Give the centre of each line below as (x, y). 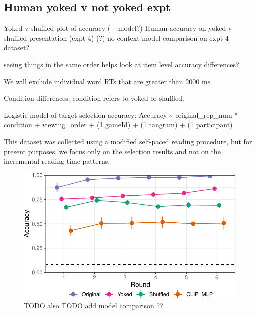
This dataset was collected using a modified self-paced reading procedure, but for (128, 141)
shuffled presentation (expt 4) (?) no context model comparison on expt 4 (116, 38)
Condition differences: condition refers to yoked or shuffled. (94, 98)
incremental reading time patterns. (57, 161)
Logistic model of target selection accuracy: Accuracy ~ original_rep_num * (121, 115)
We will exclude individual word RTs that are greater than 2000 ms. (108, 81)
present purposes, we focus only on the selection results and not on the (112, 151)
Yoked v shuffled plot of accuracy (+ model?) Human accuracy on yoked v (118, 28)
